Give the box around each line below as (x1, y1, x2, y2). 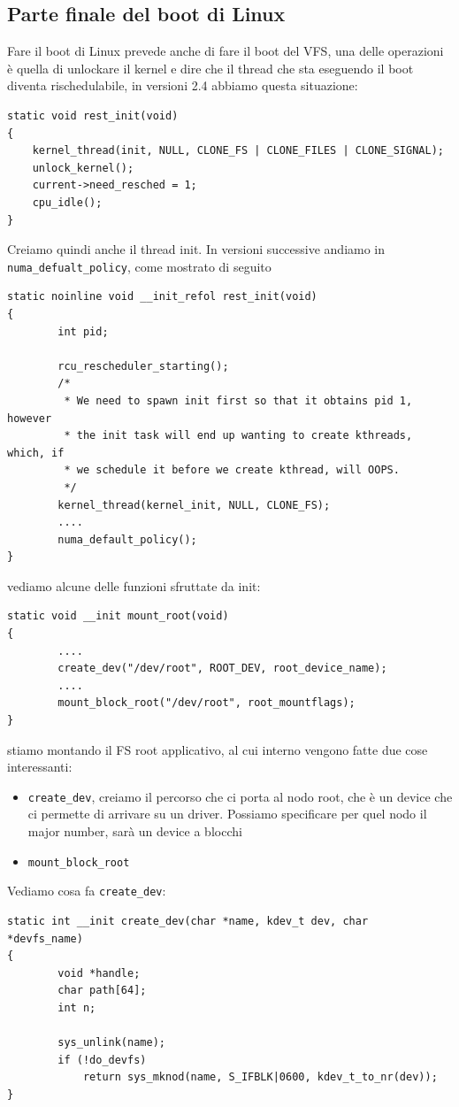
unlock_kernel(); (32, 161, 134, 174)
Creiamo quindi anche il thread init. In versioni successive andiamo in (7, 240, 386, 258)
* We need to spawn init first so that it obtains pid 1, (64, 394, 413, 407)
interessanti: (7, 757, 73, 776)
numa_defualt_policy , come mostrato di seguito (7, 257, 272, 275)
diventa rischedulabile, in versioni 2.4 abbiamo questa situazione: (7, 76, 358, 95)
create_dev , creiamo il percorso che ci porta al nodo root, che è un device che (27, 787, 453, 805)
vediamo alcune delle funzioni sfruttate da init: (7, 576, 261, 595)
